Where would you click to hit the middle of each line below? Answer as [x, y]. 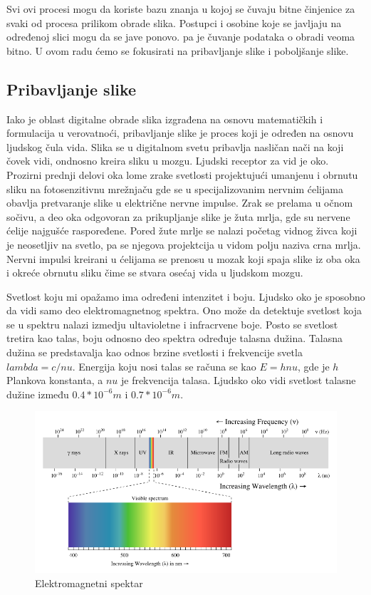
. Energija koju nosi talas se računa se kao [164, 366]
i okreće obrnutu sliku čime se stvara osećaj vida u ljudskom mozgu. [155, 273]
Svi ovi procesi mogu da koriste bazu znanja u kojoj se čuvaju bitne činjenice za [181, 9]
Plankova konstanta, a [55, 380]
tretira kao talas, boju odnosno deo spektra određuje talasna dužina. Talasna [174, 338]
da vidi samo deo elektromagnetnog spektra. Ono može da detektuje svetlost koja [184, 310]
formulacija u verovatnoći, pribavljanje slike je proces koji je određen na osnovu [180, 133]
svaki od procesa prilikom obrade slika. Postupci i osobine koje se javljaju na [174, 22]
